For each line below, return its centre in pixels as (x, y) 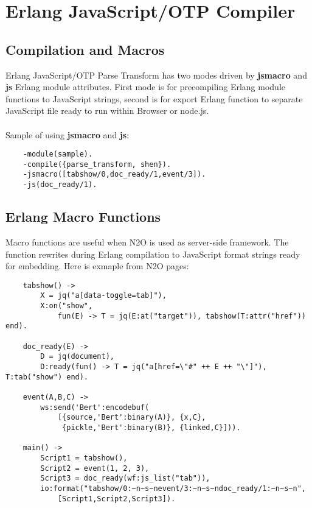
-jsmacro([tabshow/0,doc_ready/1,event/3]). (114, 175)
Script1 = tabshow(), (84, 458)
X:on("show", (67, 306)
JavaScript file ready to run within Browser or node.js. (107, 111)
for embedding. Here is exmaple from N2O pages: (97, 266)
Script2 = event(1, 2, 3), (95, 468)
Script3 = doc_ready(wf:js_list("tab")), (125, 478)
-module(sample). (58, 154)
